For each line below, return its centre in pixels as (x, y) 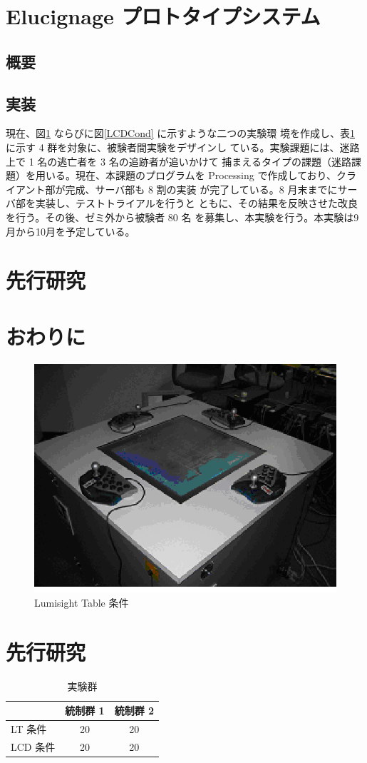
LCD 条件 (33, 747)
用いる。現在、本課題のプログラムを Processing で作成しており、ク (191, 175)
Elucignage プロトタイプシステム (163, 16)
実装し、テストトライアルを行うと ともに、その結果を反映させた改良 (197, 203)
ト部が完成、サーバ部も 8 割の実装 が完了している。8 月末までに (186, 189)
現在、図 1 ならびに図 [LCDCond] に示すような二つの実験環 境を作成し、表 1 (181, 133)
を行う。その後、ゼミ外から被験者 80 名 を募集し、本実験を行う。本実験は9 (182, 217)
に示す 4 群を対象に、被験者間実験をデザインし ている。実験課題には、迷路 (183, 147)
